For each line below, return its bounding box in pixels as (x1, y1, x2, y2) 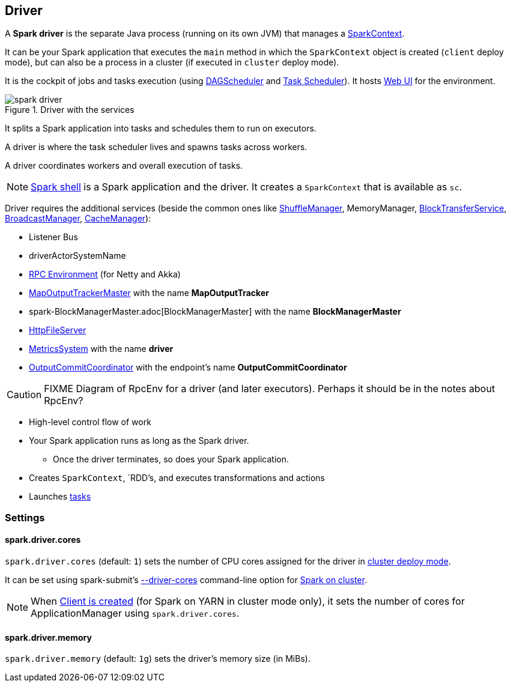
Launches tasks (29, 491, 91, 502)
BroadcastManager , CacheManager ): (5, 213, 151, 224)
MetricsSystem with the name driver (29, 343, 174, 354)
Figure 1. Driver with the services (5, 104, 135, 115)
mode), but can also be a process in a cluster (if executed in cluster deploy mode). (5, 57, 339, 68)
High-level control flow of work (29, 417, 151, 428)
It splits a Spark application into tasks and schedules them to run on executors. (5, 123, 316, 134)
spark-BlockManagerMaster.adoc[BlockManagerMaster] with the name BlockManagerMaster (29, 306, 401, 317)
